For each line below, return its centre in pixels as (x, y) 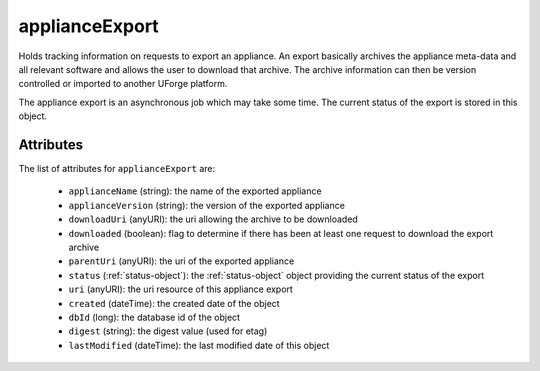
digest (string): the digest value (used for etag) (168, 331)
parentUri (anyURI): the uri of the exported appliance (181, 261)
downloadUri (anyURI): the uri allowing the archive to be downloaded (213, 219)
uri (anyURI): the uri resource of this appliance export (181, 289)
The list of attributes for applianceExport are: (117, 169)
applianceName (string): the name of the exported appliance (195, 191)
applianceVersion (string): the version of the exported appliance (206, 205)
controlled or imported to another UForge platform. (123, 84)
